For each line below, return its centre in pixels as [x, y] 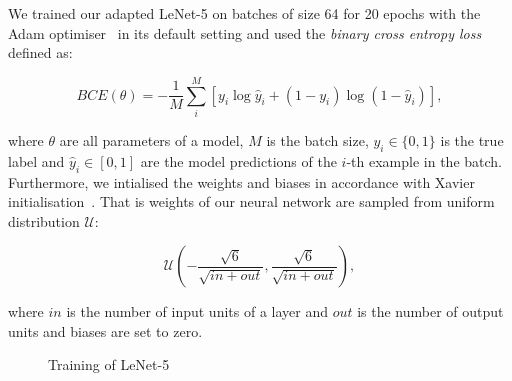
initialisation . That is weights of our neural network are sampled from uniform [251, 201]
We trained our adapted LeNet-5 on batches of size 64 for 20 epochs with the [244, 13]
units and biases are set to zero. [105, 330]
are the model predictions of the [238, 160]
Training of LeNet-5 [109, 364]
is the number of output [430, 311]
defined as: [40, 52]
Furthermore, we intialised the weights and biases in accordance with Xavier [241, 181]
